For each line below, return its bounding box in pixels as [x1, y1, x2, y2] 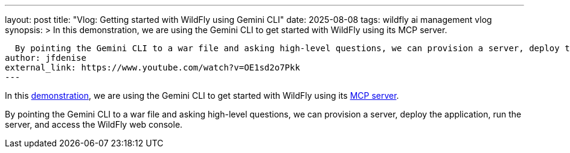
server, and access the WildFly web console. [5, 119, 183, 130]
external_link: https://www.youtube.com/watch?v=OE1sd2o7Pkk [5, 63, 300, 72]
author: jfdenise [5, 53, 86, 63]
